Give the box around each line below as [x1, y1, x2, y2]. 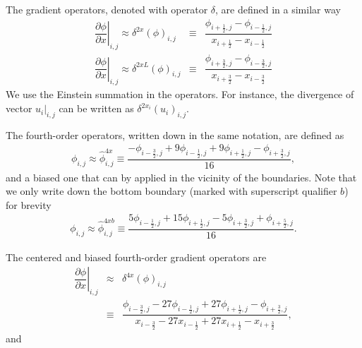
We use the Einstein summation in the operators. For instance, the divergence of [6, 87, 354, 102]
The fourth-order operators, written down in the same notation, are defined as [6, 127, 344, 142]
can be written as [59, 101, 134, 116]
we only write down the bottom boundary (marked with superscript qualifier [6, 184, 337, 198]
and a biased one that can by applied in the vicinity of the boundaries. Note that [6, 169, 357, 184]
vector [6, 101, 32, 116]
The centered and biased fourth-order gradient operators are [6, 249, 267, 264]
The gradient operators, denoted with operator [6, 2, 208, 16]
